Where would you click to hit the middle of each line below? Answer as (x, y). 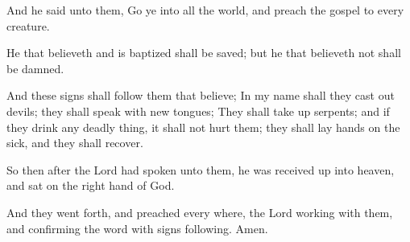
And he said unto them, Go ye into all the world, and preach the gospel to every (205, 10)
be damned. (35, 68)
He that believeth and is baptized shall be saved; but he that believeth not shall (204, 53)
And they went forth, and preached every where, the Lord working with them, (200, 212)
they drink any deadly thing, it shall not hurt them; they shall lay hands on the (203, 127)
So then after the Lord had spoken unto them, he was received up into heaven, (201, 169)
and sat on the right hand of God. (91, 185)
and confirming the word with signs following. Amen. (137, 228)
